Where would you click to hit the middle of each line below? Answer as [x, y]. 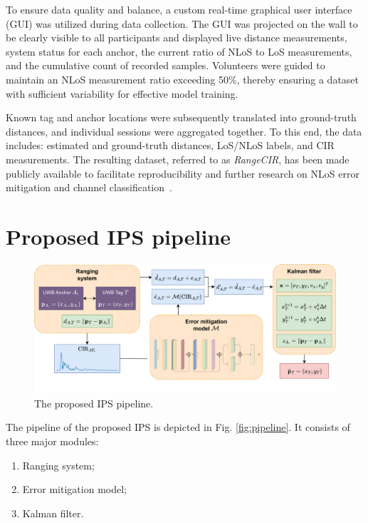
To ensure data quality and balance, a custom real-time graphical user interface [179, 9]
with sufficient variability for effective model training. [122, 93]
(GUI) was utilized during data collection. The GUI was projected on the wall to [182, 23]
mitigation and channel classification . [89, 187]
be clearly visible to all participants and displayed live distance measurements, [177, 37]
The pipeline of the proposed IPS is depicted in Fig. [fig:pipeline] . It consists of [178, 427]
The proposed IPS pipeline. [94, 403]
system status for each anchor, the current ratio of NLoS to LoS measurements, [179, 51]
